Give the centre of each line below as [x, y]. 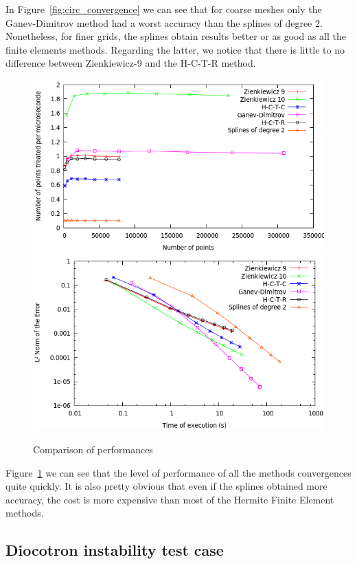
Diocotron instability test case [115, 550]
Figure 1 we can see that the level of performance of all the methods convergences [178, 472]
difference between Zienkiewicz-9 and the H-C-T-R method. [131, 63]
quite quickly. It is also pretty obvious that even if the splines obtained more [166, 486]
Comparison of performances [93, 449]
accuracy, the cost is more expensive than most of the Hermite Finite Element [170, 499]
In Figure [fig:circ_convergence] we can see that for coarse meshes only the [164, 9]
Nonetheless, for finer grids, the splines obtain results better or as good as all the [176, 36]
